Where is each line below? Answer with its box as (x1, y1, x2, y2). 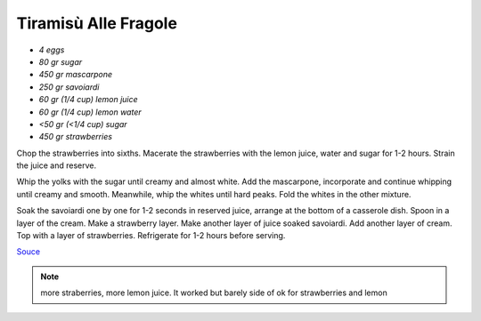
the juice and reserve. (16, 160, 97, 171)
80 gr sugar (38, 56, 83, 67)
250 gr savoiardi (38, 81, 100, 92)
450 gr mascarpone (38, 69, 113, 80)
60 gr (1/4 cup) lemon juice (38, 94, 138, 105)
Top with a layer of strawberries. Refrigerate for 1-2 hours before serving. (16, 230, 286, 241)
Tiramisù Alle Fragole (16, 13, 178, 33)
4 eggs (38, 44, 65, 55)
